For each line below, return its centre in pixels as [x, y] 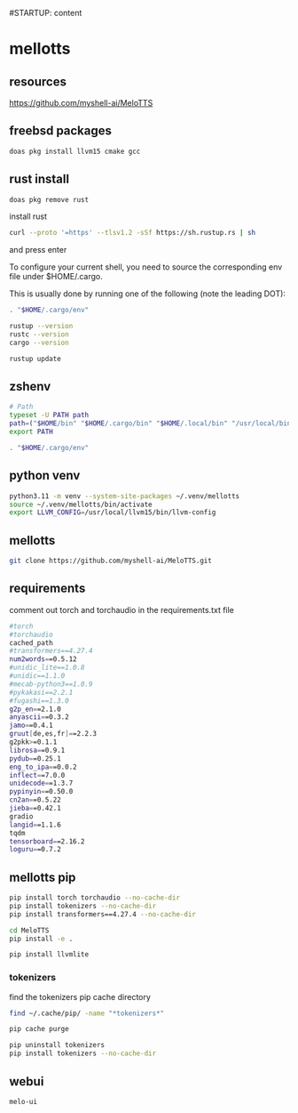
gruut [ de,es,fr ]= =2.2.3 [53, 734]
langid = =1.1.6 [35, 825]
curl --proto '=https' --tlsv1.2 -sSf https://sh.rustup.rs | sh [132, 233]
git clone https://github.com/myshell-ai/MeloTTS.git [111, 561]
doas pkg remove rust [49, 199]
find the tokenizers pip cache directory [80, 996]
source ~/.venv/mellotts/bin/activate [81, 504]
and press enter [38, 250]
